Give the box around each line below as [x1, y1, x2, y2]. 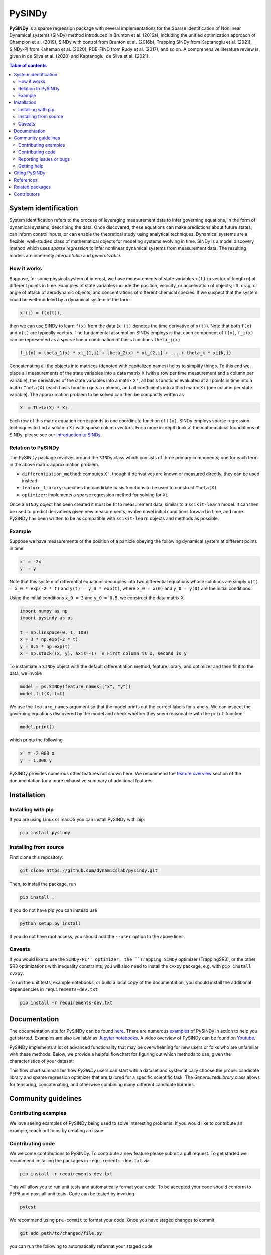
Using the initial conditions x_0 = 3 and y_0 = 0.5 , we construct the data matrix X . [9, 595, 185, 601]
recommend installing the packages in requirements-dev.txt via [9, 1157, 150, 1163]
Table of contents [9, 62, 47, 68]
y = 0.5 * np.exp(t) [20, 643, 70, 649]
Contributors [14, 191, 40, 197]
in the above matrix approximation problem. [9, 462, 100, 468]
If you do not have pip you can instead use [9, 907, 97, 913]
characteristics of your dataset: [9, 1058, 74, 1064]
